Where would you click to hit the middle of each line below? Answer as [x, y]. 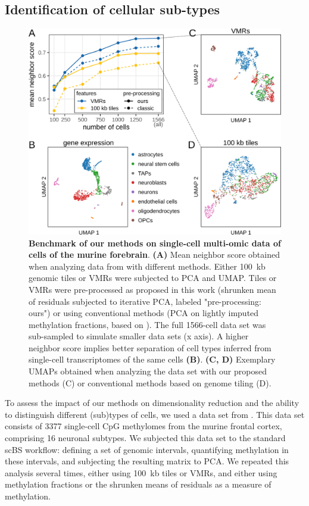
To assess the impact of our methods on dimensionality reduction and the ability [152, 403]
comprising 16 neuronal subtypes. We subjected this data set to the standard [145, 438]
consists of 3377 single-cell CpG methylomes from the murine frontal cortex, [143, 426]
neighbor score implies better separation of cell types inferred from [150, 347]
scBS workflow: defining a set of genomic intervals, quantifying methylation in [147, 449]
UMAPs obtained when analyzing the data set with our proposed [148, 371]
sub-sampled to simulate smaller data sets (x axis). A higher [139, 336]
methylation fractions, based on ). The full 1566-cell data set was [147, 324]
